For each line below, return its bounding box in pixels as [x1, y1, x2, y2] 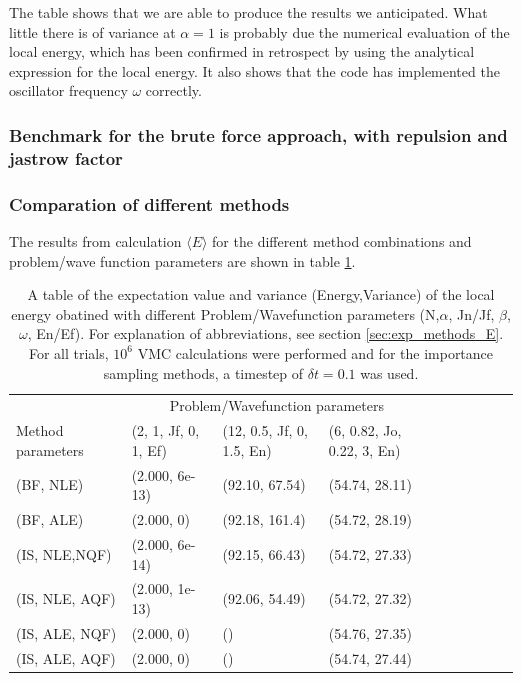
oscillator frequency [9, 80, 128, 101]
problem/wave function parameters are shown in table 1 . [9, 250, 356, 271]
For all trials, [28, 342, 109, 363]
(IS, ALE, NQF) [16, 622, 117, 643]
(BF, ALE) [16, 509, 84, 530]
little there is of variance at [9, 21, 176, 42]
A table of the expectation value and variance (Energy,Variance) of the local [27, 284, 495, 305]
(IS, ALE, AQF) [16, 647, 116, 668]
